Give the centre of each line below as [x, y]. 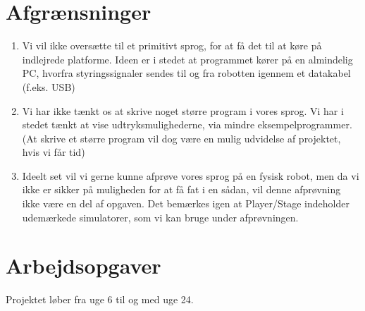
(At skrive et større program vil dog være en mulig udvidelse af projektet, [181, 138]
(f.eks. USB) [49, 86]
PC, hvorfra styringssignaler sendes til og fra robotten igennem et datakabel [186, 73]
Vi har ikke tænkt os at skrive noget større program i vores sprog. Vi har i [183, 110]
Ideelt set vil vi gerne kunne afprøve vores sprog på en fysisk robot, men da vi [191, 175]
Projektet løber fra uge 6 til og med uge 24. [100, 299]
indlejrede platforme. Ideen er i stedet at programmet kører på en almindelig [187, 59]
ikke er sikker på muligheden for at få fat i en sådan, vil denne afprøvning [181, 189]
